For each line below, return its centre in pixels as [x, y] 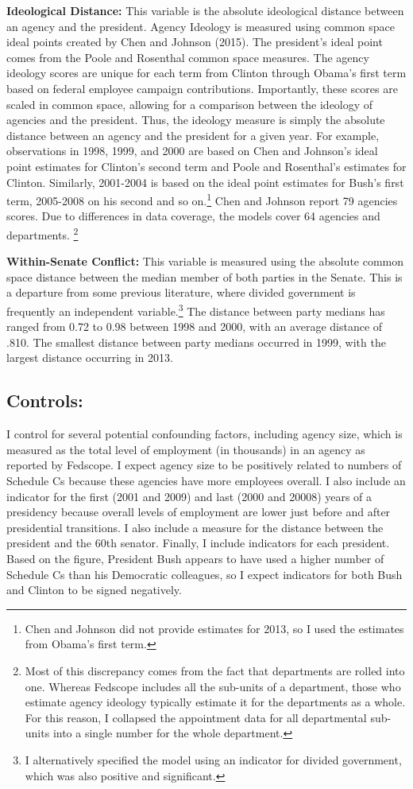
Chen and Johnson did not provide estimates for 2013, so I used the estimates [214, 628]
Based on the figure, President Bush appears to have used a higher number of [195, 558]
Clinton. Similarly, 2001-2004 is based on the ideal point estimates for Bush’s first [205, 182]
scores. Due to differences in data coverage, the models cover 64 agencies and [193, 216]
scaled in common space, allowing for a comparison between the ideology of [190, 104]
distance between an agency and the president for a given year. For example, [193, 135]
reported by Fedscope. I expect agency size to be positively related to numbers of [204, 465]
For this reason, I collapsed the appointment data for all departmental [196, 717]
